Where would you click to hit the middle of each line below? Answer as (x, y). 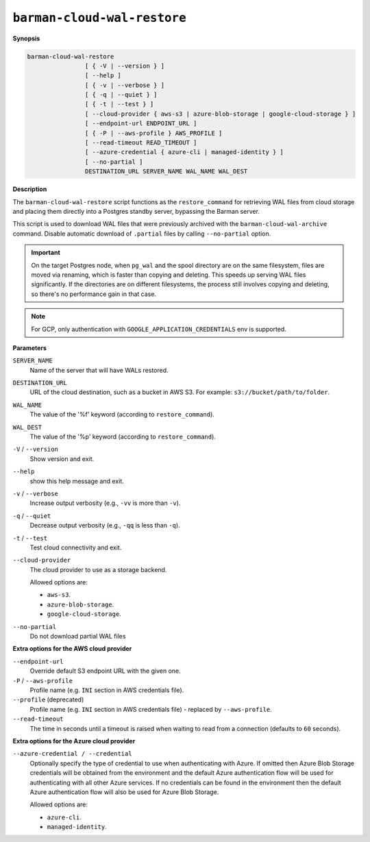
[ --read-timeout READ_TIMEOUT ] (141, 143)
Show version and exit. (62, 458)
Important (46, 253)
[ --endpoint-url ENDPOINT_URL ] (141, 124)
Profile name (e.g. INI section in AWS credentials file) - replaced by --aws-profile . (151, 709)
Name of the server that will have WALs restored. (99, 370)
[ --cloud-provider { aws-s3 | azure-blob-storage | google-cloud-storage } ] (220, 114)
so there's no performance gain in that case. (94, 294)
